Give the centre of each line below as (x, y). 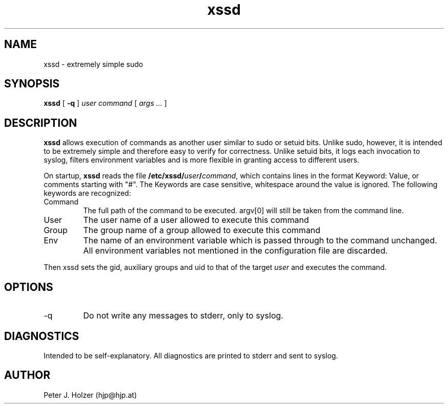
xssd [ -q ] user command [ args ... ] (105, 103)
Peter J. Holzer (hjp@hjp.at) (90, 395)
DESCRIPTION (41, 123)
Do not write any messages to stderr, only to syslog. (183, 316)
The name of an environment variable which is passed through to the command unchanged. (260, 241)
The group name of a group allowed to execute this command (202, 230)
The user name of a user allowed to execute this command (196, 220)
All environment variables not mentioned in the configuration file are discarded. (236, 251)
